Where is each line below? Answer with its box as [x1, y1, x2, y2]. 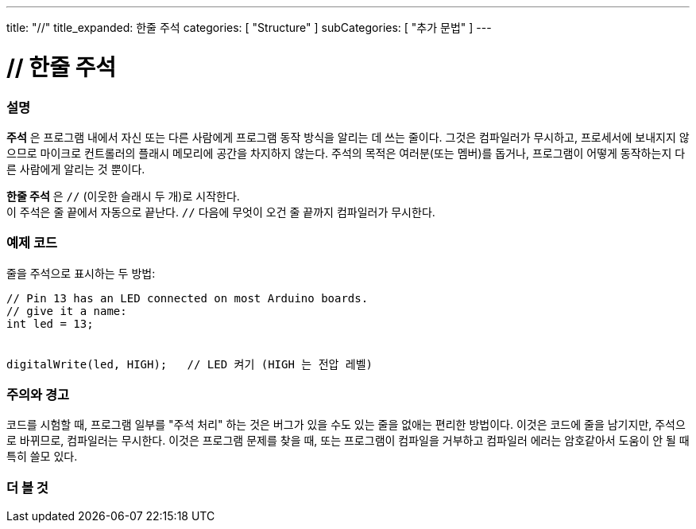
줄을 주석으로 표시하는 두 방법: [6, 266, 156, 280]
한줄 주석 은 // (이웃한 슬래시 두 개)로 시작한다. [6, 189, 240, 203]
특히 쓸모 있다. [6, 449, 78, 464]
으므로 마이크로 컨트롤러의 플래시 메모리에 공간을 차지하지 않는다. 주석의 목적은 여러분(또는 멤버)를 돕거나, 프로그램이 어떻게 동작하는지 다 [6, 146, 686, 160]
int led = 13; [6, 317, 94, 330]
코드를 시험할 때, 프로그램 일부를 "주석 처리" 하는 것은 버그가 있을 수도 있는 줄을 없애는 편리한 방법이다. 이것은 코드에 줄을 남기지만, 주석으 [6, 418, 686, 432]
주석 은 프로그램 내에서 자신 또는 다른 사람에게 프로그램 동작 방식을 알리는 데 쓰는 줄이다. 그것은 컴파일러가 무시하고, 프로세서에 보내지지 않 [6, 130, 690, 144]
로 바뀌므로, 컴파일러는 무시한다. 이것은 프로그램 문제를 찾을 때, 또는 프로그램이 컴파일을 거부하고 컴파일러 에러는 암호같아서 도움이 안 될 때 [6, 434, 690, 448]
